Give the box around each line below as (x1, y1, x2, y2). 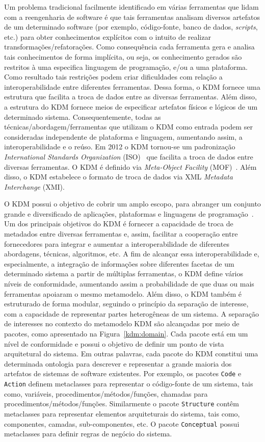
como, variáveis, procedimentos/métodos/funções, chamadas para (4, 388, 208, 399)
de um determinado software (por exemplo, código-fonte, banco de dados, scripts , (4, 21, 258, 32)
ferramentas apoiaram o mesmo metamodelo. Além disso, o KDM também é (4, 288, 242, 299)
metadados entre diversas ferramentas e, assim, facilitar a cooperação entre (4, 228, 238, 239)
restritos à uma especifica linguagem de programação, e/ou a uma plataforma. (4, 61, 248, 72)
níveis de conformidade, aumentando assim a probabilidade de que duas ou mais (4, 278, 254, 289)
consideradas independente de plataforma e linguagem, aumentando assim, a (4, 131, 243, 142)
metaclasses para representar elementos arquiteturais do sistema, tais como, (4, 408, 240, 419)
